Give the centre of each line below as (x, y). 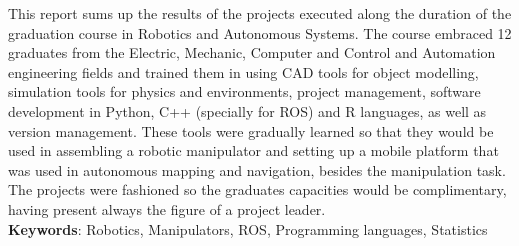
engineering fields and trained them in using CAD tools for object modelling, (243, 71)
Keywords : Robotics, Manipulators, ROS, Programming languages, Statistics (248, 228)
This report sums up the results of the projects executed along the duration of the (260, 13)
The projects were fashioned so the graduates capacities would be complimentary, (257, 189)
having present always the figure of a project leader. (167, 208)
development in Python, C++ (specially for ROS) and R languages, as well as (247, 110)
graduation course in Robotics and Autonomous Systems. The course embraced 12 (260, 32)
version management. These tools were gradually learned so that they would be (251, 130)
